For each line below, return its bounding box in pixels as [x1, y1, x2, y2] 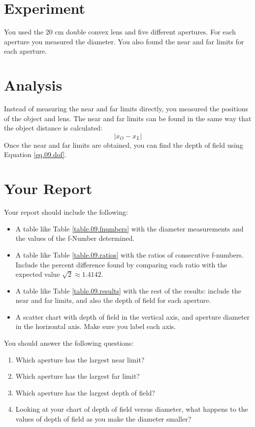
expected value [15, 269, 60, 279]
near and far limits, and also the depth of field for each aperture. [15, 295, 211, 305]
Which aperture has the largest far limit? [15, 371, 140, 381]
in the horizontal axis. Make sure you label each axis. [15, 321, 176, 331]
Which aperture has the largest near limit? [15, 354, 145, 364]
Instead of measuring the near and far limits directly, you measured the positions [4, 103, 249, 114]
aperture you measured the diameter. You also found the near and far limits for [4, 36, 244, 46]
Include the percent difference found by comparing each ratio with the [15, 259, 227, 269]
